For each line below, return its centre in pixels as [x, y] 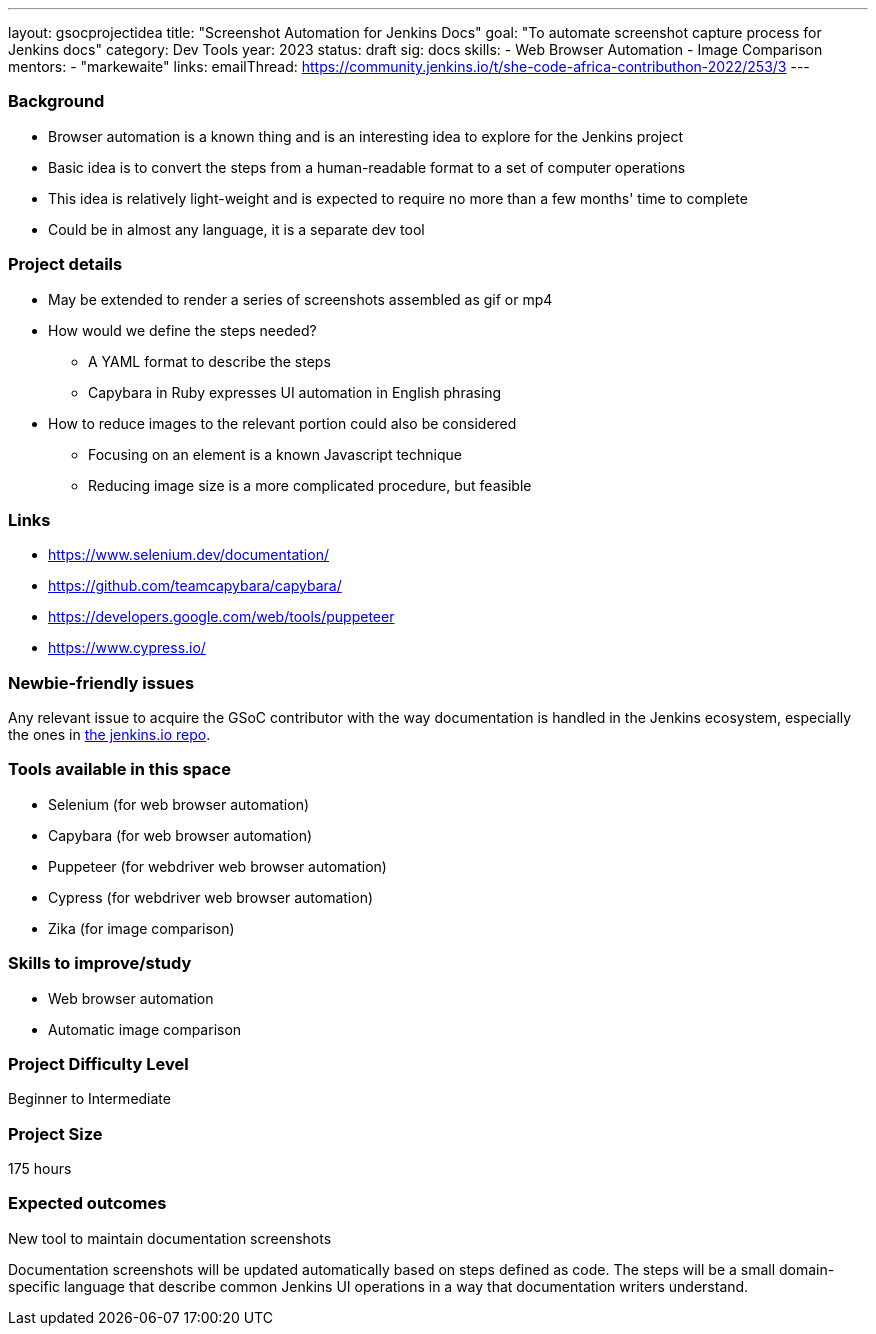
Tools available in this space [119, 769]
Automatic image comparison [145, 1029]
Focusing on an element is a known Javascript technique [275, 454]
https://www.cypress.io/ [127, 648]
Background [56, 101]
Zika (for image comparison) [141, 928]
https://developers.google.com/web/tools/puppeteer [221, 617]
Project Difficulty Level [98, 1063]
